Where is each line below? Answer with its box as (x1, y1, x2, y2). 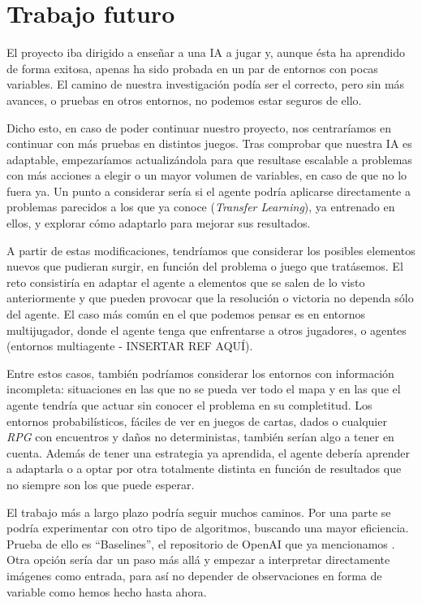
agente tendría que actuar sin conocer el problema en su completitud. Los (6, 397, 372, 413)
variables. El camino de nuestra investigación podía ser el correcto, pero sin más (6, 76, 405, 93)
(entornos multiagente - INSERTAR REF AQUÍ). (6, 337, 253, 354)
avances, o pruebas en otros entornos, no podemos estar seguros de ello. (6, 91, 362, 108)
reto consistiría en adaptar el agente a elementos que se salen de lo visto (6, 273, 365, 290)
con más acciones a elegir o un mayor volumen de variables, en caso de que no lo (6, 167, 407, 184)
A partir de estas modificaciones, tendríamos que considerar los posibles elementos (6, 241, 416, 258)
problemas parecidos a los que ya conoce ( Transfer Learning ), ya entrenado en (6, 198, 395, 215)
